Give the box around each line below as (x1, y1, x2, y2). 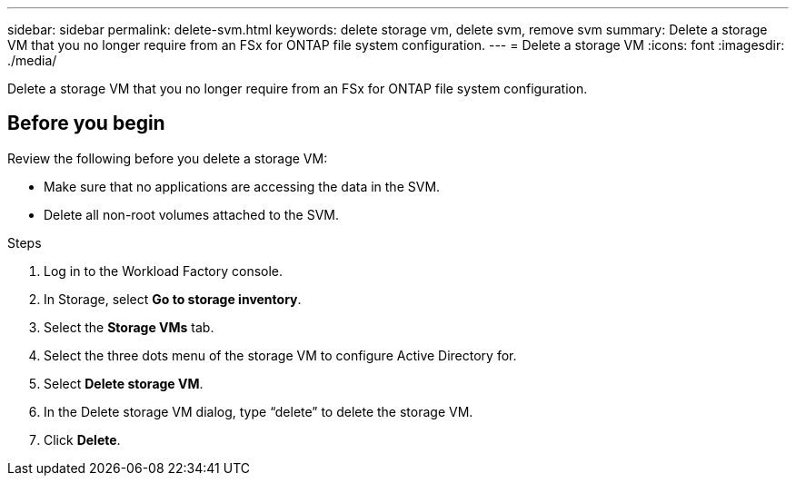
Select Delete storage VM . (44, 375, 204, 391)
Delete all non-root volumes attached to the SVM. (44, 206, 340, 222)
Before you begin (7, 112, 165, 135)
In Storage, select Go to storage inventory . (44, 291, 302, 307)
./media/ (7, 53, 57, 68)
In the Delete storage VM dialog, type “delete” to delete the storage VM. (44, 403, 473, 419)
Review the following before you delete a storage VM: (7, 150, 328, 166)
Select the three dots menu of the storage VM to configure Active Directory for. (44, 347, 517, 363)
